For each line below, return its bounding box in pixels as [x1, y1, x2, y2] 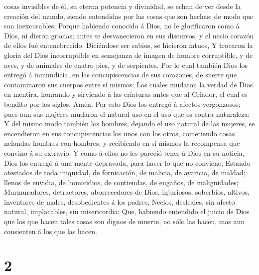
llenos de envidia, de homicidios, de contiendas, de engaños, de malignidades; [4, 177, 239, 187]
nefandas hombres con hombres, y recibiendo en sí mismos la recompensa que [4, 138, 240, 148]
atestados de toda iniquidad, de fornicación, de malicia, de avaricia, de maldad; [4, 167, 246, 178]
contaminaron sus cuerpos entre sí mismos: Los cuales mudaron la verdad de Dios [4, 79, 253, 89]
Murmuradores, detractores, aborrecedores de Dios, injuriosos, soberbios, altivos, [4, 187, 250, 197]
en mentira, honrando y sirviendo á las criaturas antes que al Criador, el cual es [4, 89, 248, 99]
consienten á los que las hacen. [4, 226, 97, 236]
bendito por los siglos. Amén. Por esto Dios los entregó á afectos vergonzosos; [4, 98, 241, 109]
